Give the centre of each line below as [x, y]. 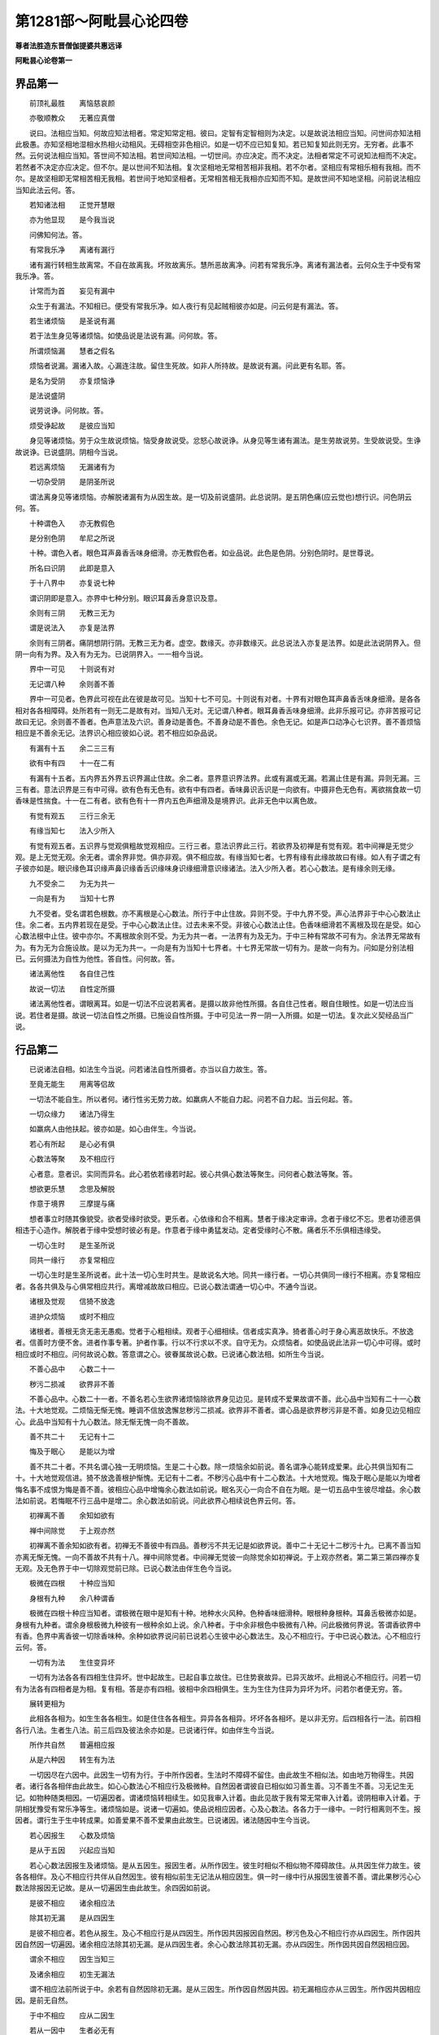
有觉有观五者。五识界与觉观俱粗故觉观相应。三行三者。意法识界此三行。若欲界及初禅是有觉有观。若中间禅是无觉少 [221, 846]
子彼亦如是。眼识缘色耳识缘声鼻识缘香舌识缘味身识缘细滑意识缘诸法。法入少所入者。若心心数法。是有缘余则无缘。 [207, 869]
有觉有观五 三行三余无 [72, 816]
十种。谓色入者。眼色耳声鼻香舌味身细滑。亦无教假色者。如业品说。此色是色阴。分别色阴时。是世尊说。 [203, 553]
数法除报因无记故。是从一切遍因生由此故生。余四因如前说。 [115, 1888]
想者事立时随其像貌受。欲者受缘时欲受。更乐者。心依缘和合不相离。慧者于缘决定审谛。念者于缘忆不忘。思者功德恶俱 [225, 1219]
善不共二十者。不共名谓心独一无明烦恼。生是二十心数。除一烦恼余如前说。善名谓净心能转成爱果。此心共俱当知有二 [221, 1466]
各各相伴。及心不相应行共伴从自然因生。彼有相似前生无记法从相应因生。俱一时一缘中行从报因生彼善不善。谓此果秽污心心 [218, 1876]
